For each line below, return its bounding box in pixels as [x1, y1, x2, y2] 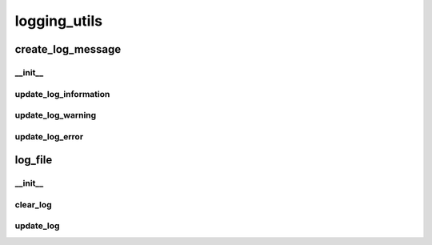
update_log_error [14, 131, 84, 142]
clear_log [14, 199, 52, 210]
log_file [14, 153, 53, 167]
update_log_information [14, 88, 110, 99]
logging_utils [14, 12, 103, 30]
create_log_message [14, 42, 122, 56]
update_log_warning [14, 110, 97, 121]
